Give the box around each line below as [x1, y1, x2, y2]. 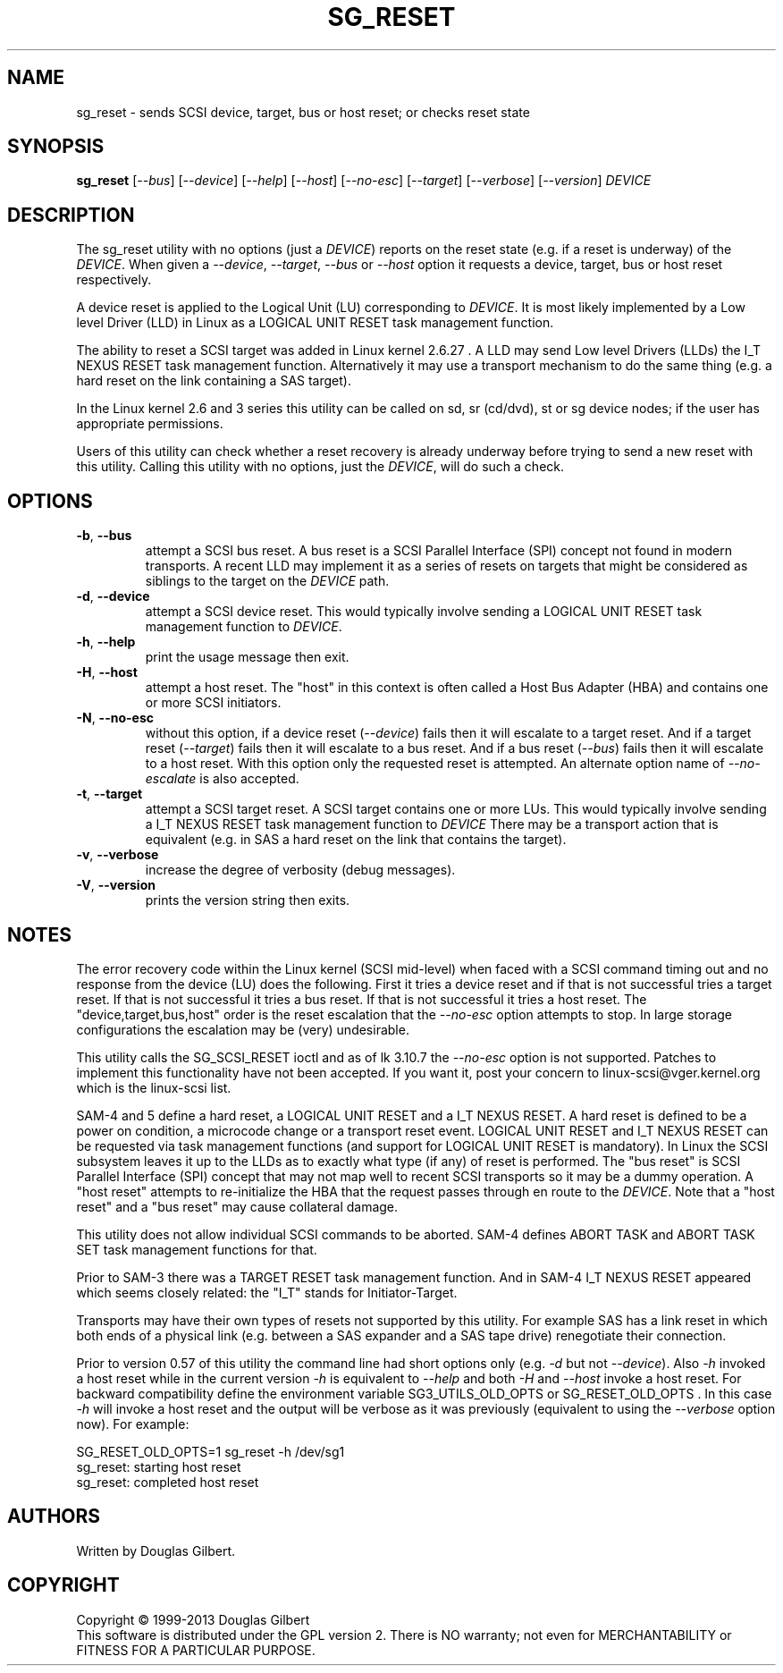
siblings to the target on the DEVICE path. [145, 573, 390, 589]
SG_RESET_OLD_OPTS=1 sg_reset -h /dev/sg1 [76, 1443, 345, 1459]
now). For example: [76, 1415, 189, 1432]
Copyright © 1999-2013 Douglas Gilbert [76, 1611, 310, 1627]
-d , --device [76, 588, 150, 604]
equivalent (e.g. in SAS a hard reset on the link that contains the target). [145, 832, 567, 848]
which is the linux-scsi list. [76, 1079, 232, 1095]
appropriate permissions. [76, 416, 223, 432]
